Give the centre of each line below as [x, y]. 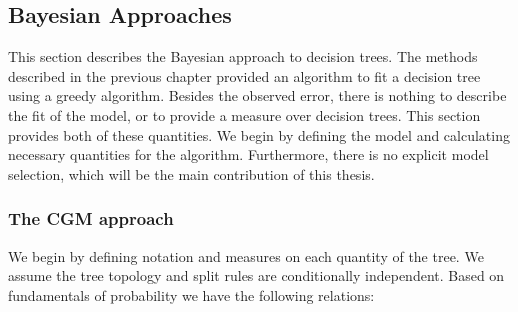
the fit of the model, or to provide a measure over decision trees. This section [244, 114]
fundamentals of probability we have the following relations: [191, 294]
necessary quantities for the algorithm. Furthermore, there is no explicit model [248, 154]
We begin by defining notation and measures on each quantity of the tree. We [246, 255]
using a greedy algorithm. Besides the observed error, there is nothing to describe [257, 95]
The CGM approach [91, 218]
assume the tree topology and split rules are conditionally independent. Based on [256, 275]
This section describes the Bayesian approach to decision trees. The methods [243, 56]
